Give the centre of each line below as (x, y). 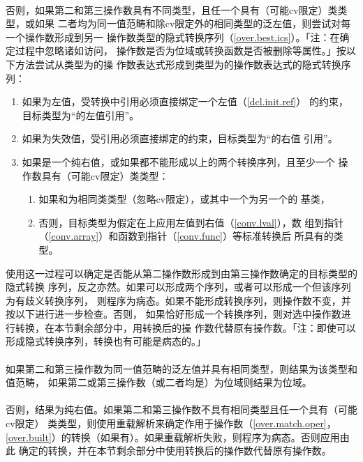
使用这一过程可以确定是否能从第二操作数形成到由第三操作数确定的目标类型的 (181, 273)
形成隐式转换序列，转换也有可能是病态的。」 (106, 341)
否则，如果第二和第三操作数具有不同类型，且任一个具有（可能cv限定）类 (172, 9)
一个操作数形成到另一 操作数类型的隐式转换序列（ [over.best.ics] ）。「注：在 (173, 37)
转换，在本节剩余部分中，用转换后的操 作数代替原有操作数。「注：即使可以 (185, 327)
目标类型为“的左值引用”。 (81, 115)
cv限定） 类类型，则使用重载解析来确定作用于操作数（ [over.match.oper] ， (171, 423)
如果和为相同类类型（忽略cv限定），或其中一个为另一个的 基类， (184, 199)
